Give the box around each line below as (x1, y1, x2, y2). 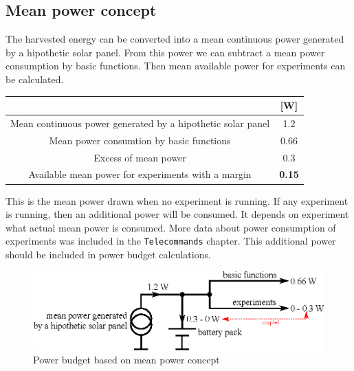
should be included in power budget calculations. (5, 247, 211, 261)
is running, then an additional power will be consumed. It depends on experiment (5, 207, 349, 221)
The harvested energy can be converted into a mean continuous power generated (5, 32, 344, 46)
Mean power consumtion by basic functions (49, 133, 231, 147)
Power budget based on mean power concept (33, 352, 220, 367)
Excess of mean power (93, 150, 186, 164)
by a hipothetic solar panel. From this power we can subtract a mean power (5, 45, 325, 59)
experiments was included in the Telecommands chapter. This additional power (5, 234, 336, 248)
